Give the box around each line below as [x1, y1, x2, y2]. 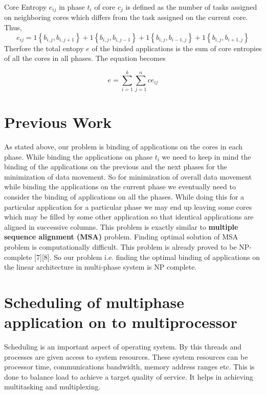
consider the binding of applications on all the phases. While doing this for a [4, 191, 245, 202]
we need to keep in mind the [162, 151, 251, 162]
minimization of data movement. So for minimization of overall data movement [4, 171, 252, 182]
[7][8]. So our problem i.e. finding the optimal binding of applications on [34, 251, 260, 262]
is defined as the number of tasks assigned [125, 2, 257, 12]
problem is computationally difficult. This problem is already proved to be [4, 242, 237, 252]
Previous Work [4, 112, 112, 133]
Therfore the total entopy [4, 42, 84, 53]
